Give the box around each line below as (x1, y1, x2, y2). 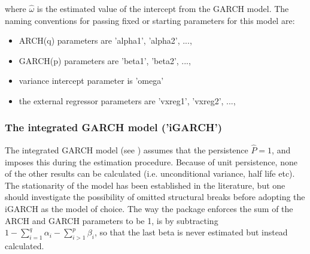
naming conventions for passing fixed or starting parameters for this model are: (5, 14, 295, 26)
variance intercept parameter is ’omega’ (19, 74, 164, 87)
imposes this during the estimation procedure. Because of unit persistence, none (5, 155, 297, 168)
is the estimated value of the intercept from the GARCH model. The (37, 2, 289, 14)
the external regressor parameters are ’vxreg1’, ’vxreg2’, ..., (19, 94, 236, 107)
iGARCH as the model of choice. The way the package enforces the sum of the (5, 202, 293, 214)
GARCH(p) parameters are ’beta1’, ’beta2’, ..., (19, 54, 191, 66)
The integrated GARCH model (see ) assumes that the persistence (5, 144, 248, 156)
